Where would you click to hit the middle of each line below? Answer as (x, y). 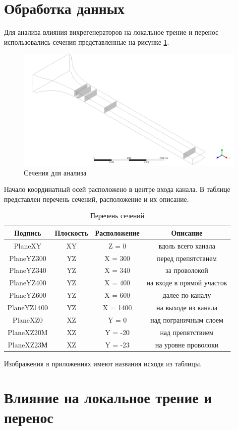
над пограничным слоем (187, 319)
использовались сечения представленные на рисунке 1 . (87, 42)
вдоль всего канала (187, 245)
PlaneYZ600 (28, 295)
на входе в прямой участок (187, 283)
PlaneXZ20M (28, 332)
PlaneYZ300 (28, 258)
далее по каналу (187, 295)
